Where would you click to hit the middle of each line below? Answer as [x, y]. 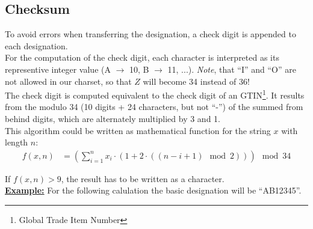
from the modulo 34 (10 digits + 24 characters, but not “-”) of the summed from [154, 107]
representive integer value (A [58, 69]
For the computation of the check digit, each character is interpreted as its [142, 57]
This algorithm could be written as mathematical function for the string [138, 130]
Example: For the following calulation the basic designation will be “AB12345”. [153, 190]
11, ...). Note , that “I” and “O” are [232, 69]
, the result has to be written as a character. [143, 178]
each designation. [36, 45]
